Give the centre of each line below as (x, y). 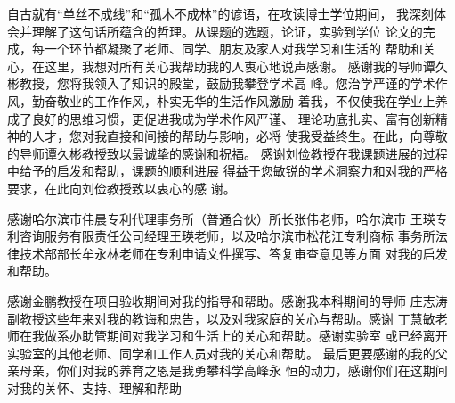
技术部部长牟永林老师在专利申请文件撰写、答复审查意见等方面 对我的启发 (233, 253)
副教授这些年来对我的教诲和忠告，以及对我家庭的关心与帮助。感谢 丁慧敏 (221, 318)
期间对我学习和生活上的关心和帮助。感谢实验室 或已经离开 (277, 336)
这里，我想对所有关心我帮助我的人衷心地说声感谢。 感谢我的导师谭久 (246, 66)
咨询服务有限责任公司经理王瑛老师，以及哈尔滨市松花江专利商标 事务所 (227, 236)
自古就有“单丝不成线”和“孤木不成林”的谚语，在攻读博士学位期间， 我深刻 (221, 13)
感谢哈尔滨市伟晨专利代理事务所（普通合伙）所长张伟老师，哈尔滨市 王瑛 (221, 218)
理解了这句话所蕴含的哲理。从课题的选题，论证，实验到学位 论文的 (227, 31)
